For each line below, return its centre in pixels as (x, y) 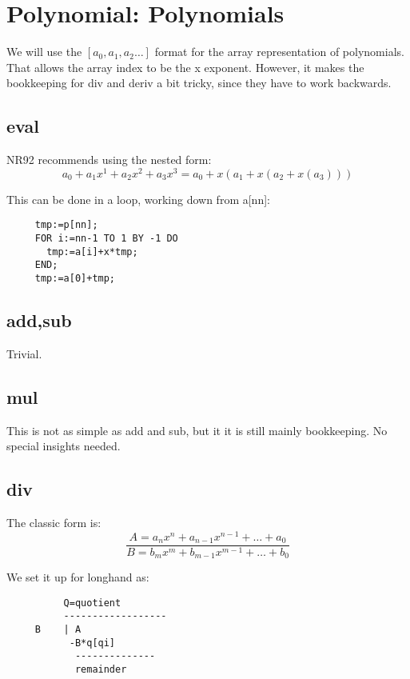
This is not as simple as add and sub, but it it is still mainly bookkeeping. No (197, 430)
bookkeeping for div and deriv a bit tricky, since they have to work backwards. (199, 83)
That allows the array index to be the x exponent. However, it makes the (185, 67)
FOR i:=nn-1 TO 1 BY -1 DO (106, 239)
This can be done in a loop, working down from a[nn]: (138, 199)
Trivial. (24, 353)
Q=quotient (92, 603)
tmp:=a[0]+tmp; (75, 278)
